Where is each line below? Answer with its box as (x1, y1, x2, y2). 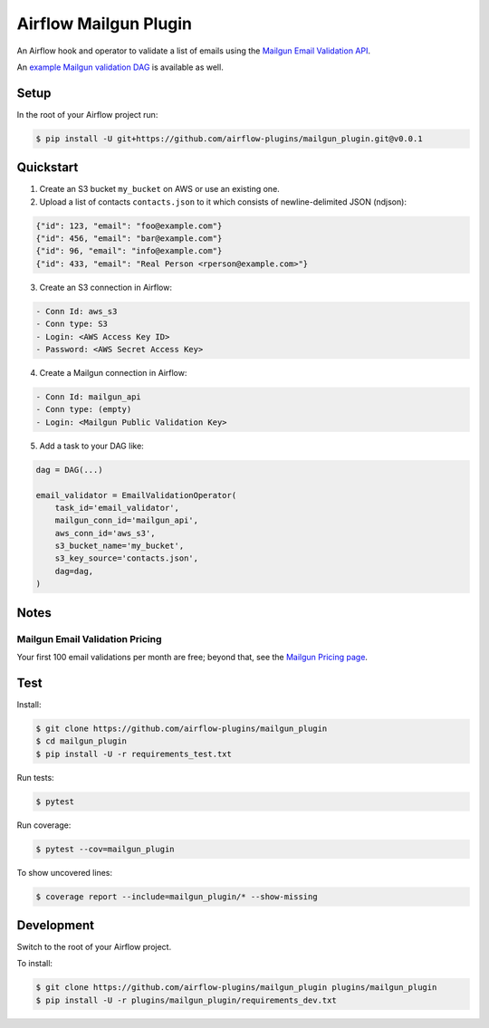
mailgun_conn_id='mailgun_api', (54, 515, 199, 525)
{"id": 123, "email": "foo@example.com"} (35, 220, 223, 231)
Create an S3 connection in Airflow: (39, 282, 172, 293)
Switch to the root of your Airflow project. (16, 942, 172, 953)
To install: (16, 958, 53, 969)
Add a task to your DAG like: (39, 440, 144, 451)
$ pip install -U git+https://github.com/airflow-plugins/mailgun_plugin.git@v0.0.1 (35, 133, 423, 144)
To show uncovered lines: (16, 867, 113, 878)
